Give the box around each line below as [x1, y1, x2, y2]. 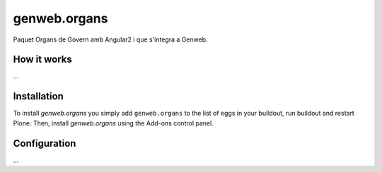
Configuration [13, 137, 76, 149]
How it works [13, 54, 72, 66]
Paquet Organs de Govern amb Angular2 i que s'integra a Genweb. [13, 35, 208, 44]
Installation [13, 90, 64, 102]
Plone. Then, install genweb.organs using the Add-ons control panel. [13, 118, 214, 127]
